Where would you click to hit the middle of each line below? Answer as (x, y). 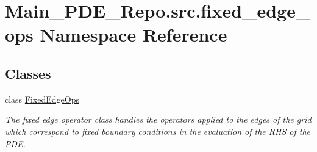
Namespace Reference (134, 34)
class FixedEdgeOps (42, 99)
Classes (28, 73)
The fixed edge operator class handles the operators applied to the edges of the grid (158, 119)
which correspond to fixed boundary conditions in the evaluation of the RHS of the (158, 131)
